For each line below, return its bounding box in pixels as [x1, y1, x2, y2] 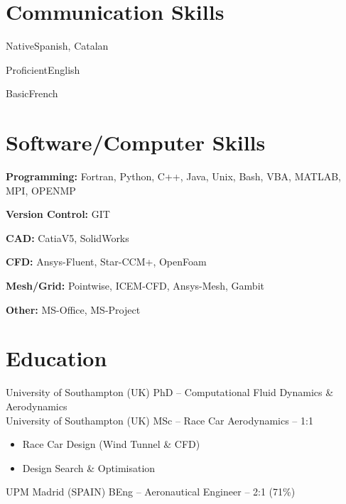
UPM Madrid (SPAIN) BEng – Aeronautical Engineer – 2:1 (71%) [6, 484, 296, 499]
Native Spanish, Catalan [6, 38, 109, 53]
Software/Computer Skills [6, 128, 266, 157]
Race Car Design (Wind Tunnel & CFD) [22, 437, 200, 451]
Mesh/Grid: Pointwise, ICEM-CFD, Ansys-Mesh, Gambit [6, 278, 264, 292]
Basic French [6, 86, 58, 101]
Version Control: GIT [6, 207, 110, 221]
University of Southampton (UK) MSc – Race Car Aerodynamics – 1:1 [6, 412, 313, 427]
